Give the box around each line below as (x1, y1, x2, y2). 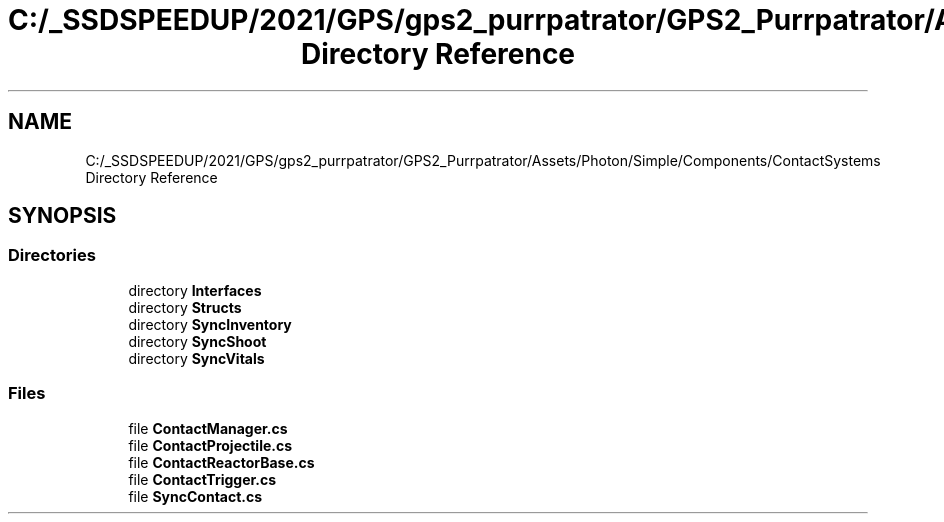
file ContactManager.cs (128, 419, 288, 437)
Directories (8, 245, 96, 266)
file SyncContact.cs (128, 487, 263, 505)
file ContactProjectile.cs (128, 436, 293, 454)
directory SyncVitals (128, 349, 265, 367)
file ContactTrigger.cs (128, 470, 277, 488)
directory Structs (128, 298, 242, 316)
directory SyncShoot (128, 332, 267, 350)
